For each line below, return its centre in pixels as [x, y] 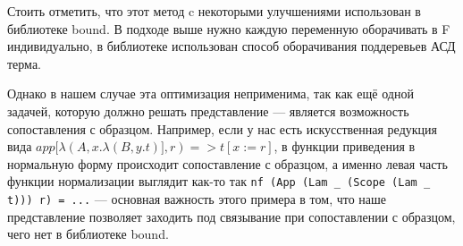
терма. [24, 63]
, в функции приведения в [345, 146]
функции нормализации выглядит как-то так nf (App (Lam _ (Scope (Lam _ [219, 181]
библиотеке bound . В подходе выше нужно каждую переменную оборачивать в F [229, 28]
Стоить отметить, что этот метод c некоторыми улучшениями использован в [214, 11]
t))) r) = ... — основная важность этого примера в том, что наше [197, 199]
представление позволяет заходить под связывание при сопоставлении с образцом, [231, 216]
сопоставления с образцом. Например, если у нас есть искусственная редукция [222, 128]
